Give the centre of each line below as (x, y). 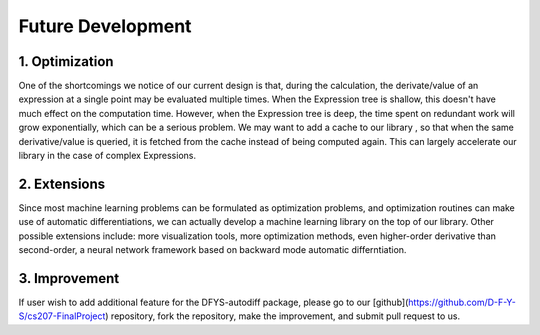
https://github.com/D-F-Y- (462, 302)
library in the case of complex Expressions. (107, 156)
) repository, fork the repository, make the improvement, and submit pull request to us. (282, 316)
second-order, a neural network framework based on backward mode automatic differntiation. (212, 250)
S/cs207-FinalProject (62, 316)
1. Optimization (66, 61)
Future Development (105, 26)
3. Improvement (69, 278)
